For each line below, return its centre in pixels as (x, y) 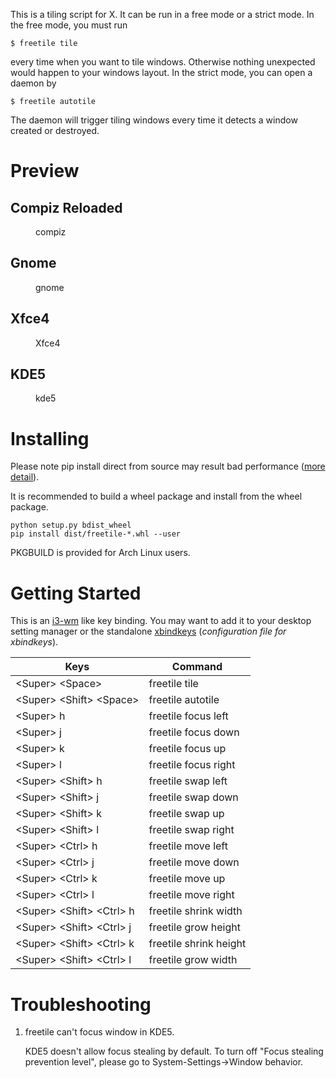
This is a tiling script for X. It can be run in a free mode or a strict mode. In (162, 14)
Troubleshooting (81, 1004)
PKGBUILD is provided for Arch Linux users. (100, 553)
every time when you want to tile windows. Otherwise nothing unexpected (163, 62)
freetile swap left (188, 781)
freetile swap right (191, 830)
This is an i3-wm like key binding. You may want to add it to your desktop (161, 621)
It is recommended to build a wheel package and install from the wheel (156, 496)
